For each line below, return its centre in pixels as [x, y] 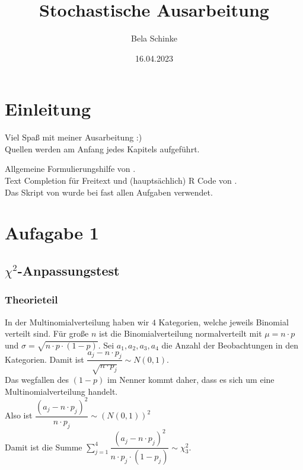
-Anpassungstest [68, 270]
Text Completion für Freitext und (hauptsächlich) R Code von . [121, 180]
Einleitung [48, 109]
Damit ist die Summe [44, 447]
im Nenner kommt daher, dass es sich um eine [191, 380]
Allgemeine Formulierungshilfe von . [70, 169]
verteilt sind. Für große [47, 333]
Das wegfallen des [37, 380]
